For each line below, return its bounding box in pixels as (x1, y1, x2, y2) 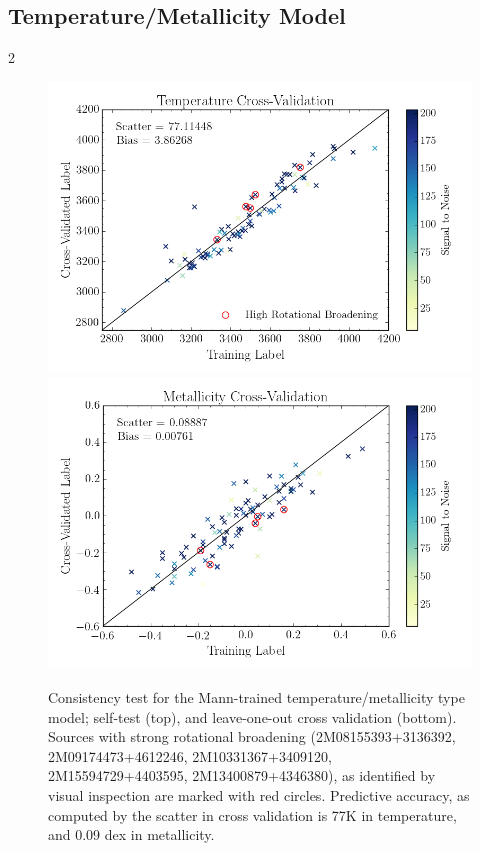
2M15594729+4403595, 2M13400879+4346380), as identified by (48, 765, 436, 786)
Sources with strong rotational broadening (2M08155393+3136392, (48, 726, 456, 747)
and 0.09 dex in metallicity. (48, 824, 215, 845)
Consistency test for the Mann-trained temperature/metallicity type (48, 686, 465, 707)
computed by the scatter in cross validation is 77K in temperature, (48, 804, 457, 825)
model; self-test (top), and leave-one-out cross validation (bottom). (48, 706, 457, 727)
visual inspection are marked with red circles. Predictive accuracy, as (48, 784, 470, 805)
